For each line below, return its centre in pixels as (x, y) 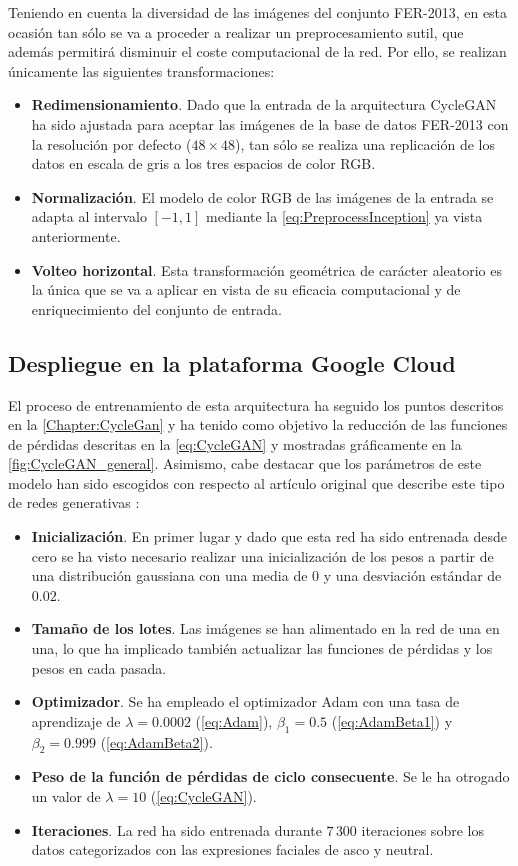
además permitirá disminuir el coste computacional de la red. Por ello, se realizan (257, 51)
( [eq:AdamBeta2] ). (156, 741)
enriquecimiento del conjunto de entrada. (156, 308)
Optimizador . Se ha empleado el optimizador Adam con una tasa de (245, 701)
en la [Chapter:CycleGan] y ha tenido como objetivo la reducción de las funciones (258, 424)
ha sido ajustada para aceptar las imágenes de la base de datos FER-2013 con (270, 123)
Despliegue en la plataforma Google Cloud (232, 362)
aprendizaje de (76, 720)
